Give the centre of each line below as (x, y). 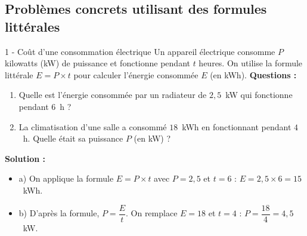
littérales (32, 26)
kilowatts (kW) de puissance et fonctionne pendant (97, 63)
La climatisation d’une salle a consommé (93, 126)
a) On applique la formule (66, 178)
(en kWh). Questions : (253, 74)
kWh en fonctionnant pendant (237, 126)
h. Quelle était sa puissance (73, 138)
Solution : (25, 158)
